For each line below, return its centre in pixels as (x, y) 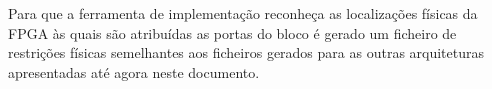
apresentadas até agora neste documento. (134, 71)
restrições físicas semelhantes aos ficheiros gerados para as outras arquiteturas (246, 52)
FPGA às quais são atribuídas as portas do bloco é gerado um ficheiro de (232, 32)
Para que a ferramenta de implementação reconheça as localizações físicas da (243, 13)
